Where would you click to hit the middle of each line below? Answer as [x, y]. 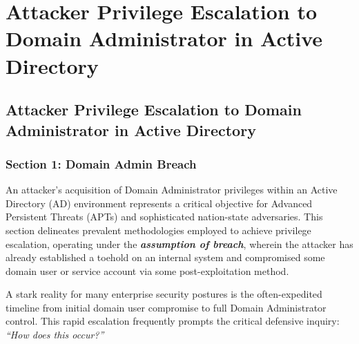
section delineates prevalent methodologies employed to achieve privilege [158, 230]
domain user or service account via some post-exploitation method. [147, 270]
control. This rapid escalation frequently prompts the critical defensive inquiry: [173, 321]
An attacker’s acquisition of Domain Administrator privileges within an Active [172, 190]
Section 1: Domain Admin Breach [101, 163]
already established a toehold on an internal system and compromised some [165, 257]
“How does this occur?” [55, 335]
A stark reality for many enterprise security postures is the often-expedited [164, 294]
